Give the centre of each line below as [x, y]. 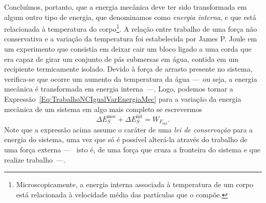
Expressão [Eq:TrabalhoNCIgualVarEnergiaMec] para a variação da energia [123, 99]
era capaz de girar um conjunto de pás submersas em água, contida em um [121, 59]
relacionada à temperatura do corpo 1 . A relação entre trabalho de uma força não [131, 28]
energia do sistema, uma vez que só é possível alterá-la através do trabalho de [126, 139]
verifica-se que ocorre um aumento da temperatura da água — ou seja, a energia [131, 78]
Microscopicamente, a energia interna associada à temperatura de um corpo [135, 184]
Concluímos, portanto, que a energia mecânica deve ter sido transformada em [126, 7]
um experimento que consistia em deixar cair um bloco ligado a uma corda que [128, 49]
